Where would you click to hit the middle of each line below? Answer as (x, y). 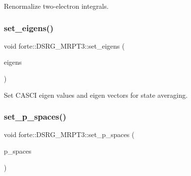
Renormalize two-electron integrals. (56, 6)
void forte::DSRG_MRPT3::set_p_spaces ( (69, 134)
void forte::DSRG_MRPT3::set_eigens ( (64, 45)
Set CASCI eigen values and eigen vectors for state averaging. (96, 95)
